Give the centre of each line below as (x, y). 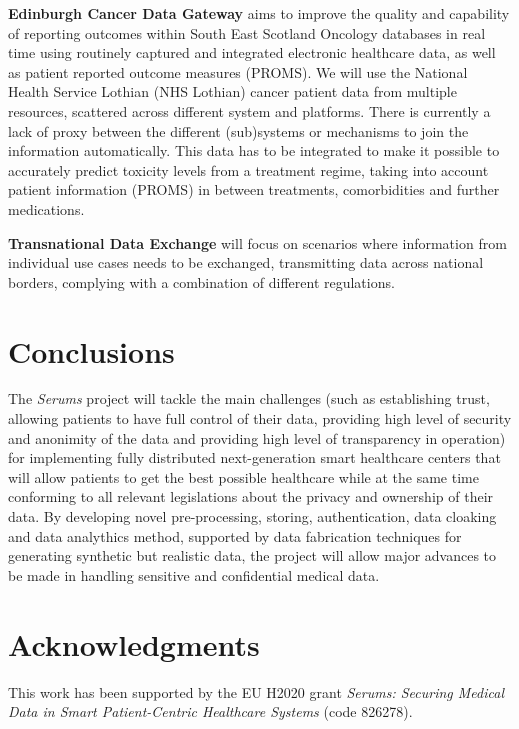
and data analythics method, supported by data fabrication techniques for (235, 535)
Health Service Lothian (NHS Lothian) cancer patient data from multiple (232, 91)
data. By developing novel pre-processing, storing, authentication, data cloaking (252, 516)
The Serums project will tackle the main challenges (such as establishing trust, (249, 398)
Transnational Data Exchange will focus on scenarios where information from (257, 242)
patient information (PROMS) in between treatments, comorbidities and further (254, 189)
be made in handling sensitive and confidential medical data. (194, 574)
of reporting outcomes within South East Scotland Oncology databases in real (247, 32)
